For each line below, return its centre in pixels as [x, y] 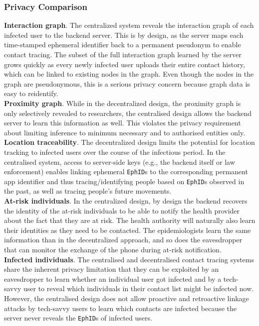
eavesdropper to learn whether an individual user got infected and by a [113, 278]
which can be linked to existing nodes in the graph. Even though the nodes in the [129, 74]
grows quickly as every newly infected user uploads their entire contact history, [125, 64]
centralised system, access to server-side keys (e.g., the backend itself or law [120, 162]
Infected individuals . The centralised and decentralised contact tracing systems [129, 259]
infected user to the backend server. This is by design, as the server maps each [124, 35]
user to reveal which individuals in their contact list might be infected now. [138, 288]
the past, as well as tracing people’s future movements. [88, 191]
